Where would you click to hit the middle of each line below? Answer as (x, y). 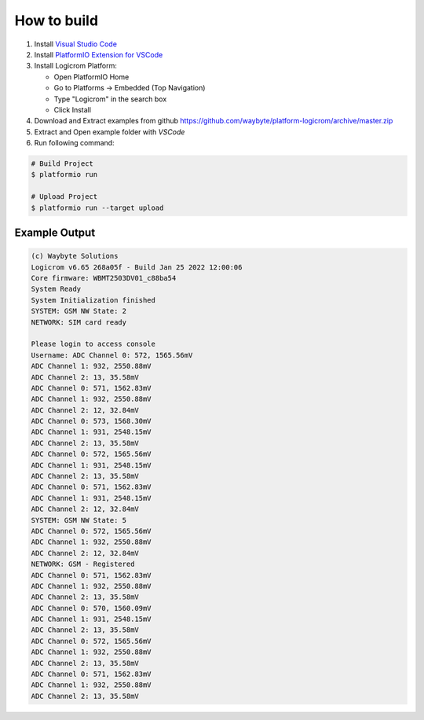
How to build (56, 20)
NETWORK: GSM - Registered (83, 564)
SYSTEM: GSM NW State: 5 (79, 520)
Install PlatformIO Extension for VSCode (99, 54)
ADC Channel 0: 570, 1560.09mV (91, 608)
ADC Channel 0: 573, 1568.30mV (91, 421)
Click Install (73, 109)
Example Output (55, 233)
